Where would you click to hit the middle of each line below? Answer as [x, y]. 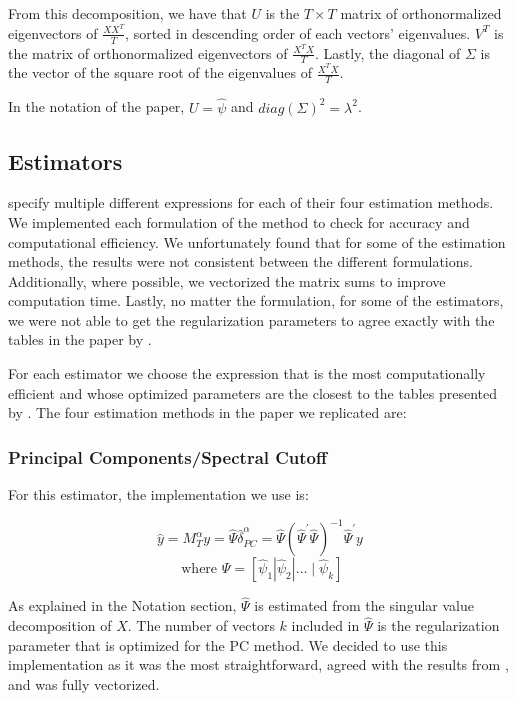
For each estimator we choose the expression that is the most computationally [247, 373]
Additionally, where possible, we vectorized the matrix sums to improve [227, 280]
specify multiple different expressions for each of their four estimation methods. [251, 202]
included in [325, 625]
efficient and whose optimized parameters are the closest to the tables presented [252, 392]
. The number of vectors [201, 625]
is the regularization [438, 625]
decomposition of [60, 625]
